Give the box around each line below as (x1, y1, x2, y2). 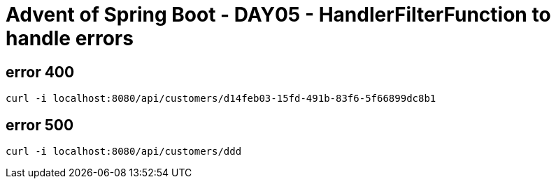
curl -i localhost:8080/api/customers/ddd (6, 146, 242, 158)
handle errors (6, 26, 134, 50)
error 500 (6, 116, 74, 134)
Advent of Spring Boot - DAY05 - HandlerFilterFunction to (6, 3, 551, 26)
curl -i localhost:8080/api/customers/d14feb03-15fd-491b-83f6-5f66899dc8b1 (6, 93, 436, 105)
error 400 (6, 63, 75, 81)
